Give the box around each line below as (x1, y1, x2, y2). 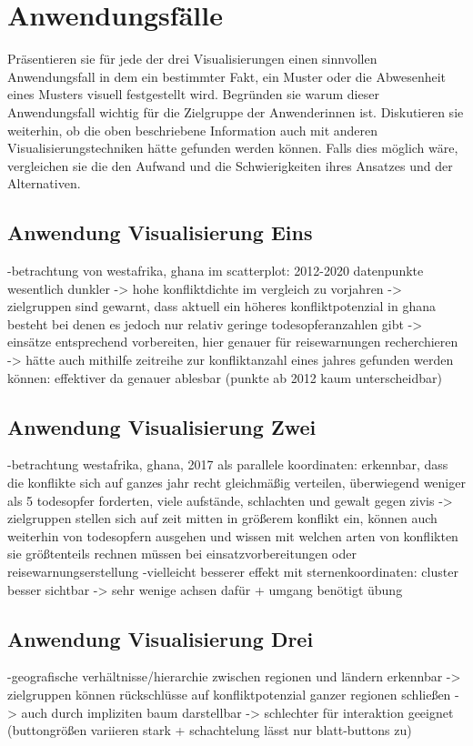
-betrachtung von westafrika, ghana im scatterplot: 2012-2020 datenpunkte (7, 261, 424, 280)
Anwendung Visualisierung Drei (7, 624, 314, 652)
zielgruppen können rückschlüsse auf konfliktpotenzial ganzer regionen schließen (7, 684, 451, 703)
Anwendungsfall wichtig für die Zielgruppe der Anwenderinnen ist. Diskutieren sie (7, 102, 464, 121)
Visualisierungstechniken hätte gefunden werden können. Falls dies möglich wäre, (7, 138, 458, 157)
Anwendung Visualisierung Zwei (7, 412, 317, 440)
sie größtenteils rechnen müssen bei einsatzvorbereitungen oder (7, 544, 357, 563)
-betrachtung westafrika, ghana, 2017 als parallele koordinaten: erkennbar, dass (7, 455, 448, 474)
